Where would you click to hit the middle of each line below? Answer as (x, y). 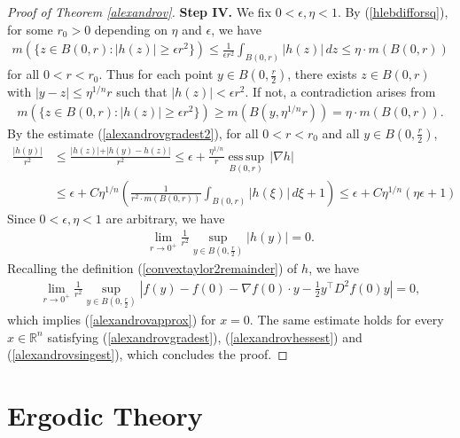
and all (341, 133)
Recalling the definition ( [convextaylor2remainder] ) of (152, 268)
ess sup (246, 156)
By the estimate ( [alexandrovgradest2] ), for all (133, 133)
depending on (131, 29)
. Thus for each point (156, 74)
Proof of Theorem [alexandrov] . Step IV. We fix (140, 12)
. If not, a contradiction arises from (340, 92)
